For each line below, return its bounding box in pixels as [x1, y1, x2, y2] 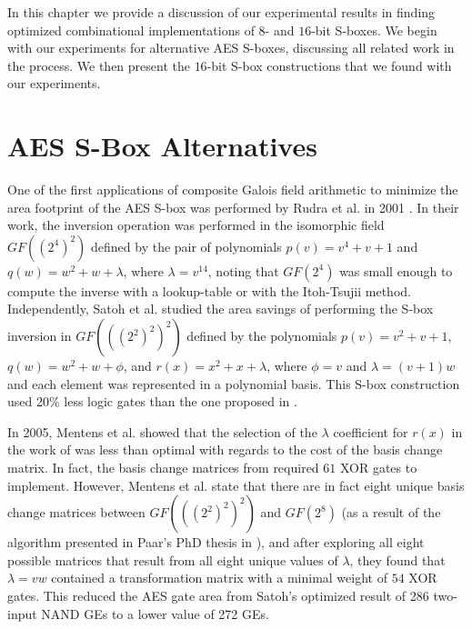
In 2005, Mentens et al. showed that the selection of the [7, 422, 317, 441]
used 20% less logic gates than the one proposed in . [7, 392, 297, 411]
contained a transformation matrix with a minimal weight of [51, 568, 387, 587]
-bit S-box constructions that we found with [206, 55, 452, 75]
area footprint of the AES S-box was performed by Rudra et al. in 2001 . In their [7, 197, 459, 216]
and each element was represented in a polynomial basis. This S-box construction [7, 374, 460, 393]
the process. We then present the [7, 55, 190, 75]
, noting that [207, 261, 279, 280]
